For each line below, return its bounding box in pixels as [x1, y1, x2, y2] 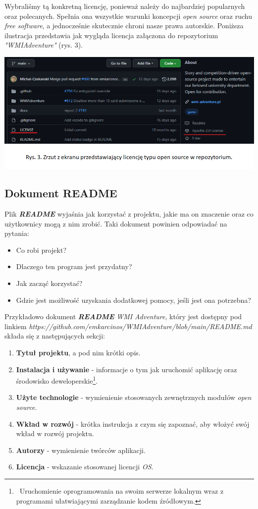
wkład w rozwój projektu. [16, 428, 94, 439]
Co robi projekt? [16, 244, 67, 255]
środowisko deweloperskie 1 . [16, 374, 98, 386]
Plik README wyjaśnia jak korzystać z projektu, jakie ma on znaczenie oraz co [4, 209, 254, 219]
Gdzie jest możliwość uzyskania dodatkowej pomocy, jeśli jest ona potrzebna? [16, 294, 251, 305]
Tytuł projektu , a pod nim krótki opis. [16, 347, 141, 358]
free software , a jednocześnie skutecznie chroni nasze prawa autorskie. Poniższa [4, 20, 244, 31]
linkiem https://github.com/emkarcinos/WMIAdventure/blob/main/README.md [4, 321, 252, 331]
